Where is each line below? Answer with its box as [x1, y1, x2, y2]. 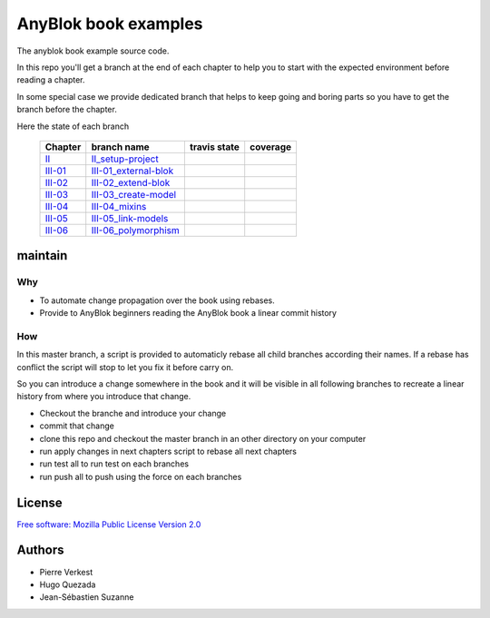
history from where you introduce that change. [16, 391, 191, 402]
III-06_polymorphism [91, 223, 181, 236]
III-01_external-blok [91, 164, 174, 177]
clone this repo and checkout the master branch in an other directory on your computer [39, 433, 367, 444]
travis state [189, 141, 240, 153]
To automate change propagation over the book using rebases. [39, 295, 276, 306]
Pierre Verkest [39, 566, 93, 577]
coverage [250, 141, 292, 153]
